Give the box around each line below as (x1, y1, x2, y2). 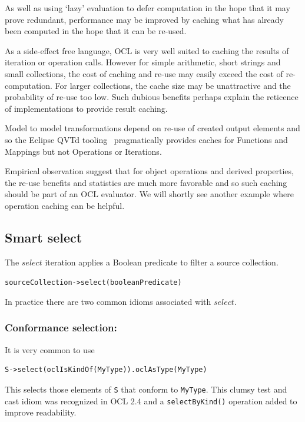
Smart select (5, 228, 82, 246)
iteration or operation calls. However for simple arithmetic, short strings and (5, 56, 281, 68)
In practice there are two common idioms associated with (5, 295, 211, 307)
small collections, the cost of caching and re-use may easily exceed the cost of (5, 67, 283, 79)
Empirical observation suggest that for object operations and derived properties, (5, 165, 294, 177)
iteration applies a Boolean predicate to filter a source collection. (45, 255, 279, 268)
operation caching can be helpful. (5, 199, 125, 211)
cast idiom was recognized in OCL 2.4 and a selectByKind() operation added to (5, 394, 297, 407)
